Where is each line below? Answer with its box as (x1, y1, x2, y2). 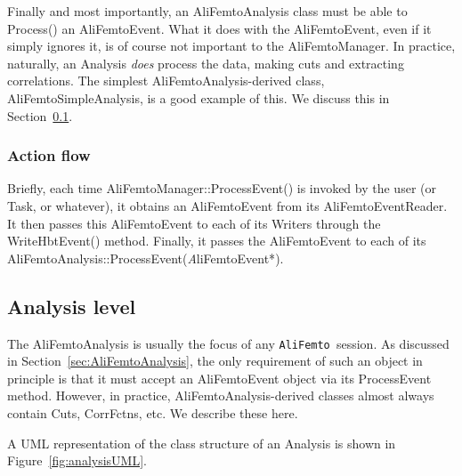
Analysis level (7, 292, 136, 319)
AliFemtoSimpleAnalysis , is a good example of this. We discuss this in (7, 88, 390, 107)
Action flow (7, 144, 91, 166)
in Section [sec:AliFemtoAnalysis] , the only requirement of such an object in (7, 351, 423, 370)
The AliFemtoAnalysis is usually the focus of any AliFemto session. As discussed (7, 334, 450, 352)
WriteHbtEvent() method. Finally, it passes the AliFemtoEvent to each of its (7, 231, 426, 250)
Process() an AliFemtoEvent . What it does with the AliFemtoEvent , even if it (7, 19, 432, 37)
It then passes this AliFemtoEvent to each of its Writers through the (7, 214, 381, 232)
